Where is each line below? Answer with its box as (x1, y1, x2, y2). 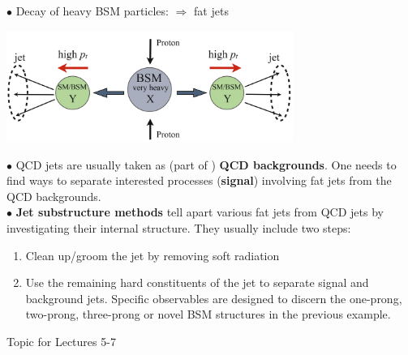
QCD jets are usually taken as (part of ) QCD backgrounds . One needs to (15, 156, 397, 173)
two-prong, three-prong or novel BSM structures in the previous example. (25, 306, 391, 323)
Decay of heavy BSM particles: (15, 2, 169, 19)
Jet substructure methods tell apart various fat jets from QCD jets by (15, 203, 384, 220)
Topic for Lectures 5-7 (6, 332, 116, 349)
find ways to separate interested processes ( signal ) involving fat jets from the (6, 172, 392, 189)
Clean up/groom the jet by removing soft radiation (25, 246, 280, 263)
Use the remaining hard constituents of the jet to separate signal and (25, 274, 369, 291)
